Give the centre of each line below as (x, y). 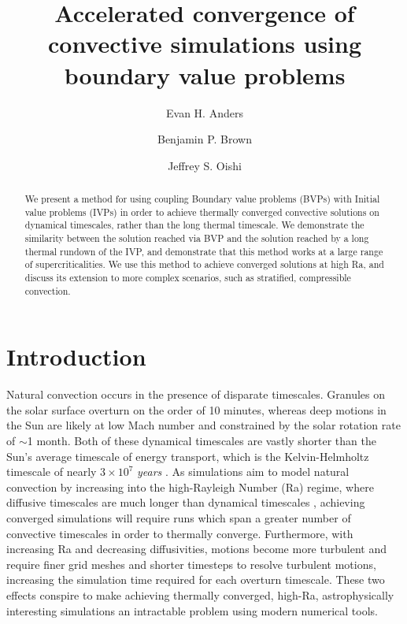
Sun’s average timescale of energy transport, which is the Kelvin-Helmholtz (188, 456)
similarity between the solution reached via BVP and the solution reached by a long (197, 238)
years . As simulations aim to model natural (243, 472)
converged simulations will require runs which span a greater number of (179, 518)
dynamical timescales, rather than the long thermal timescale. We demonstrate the (194, 225)
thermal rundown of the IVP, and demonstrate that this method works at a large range (204, 251)
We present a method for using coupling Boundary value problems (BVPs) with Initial (202, 199)
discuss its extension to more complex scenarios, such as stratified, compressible (188, 278)
